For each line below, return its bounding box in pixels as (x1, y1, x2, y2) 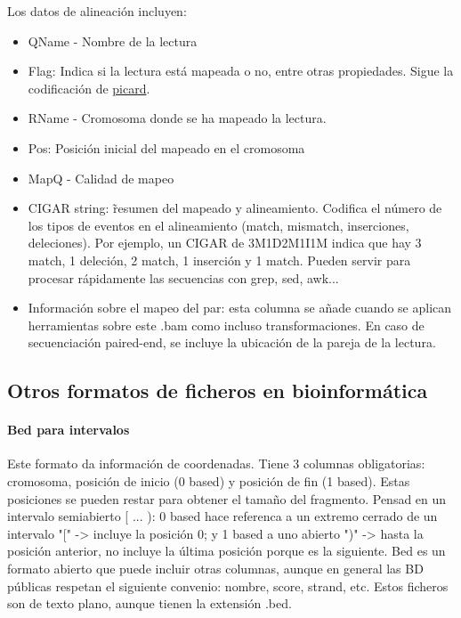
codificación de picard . (28, 78, 150, 97)
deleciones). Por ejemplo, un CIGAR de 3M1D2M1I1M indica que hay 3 (28, 233, 422, 252)
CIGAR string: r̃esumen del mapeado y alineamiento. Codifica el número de (28, 199, 442, 217)
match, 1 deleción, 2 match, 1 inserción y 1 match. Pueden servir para (28, 250, 411, 269)
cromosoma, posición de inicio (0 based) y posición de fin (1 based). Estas (7, 472, 410, 491)
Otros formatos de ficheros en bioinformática (7, 377, 428, 404)
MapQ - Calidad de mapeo (28, 168, 174, 187)
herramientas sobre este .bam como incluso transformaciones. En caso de (28, 315, 425, 334)
